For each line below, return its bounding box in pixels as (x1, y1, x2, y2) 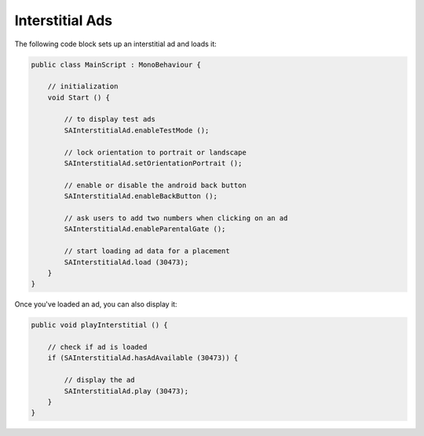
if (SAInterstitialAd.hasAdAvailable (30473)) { (47, 354, 239, 362)
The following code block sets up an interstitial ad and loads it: (14, 39, 217, 49)
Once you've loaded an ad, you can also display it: (14, 300, 177, 309)
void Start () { (47, 93, 110, 102)
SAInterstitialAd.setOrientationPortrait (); (64, 159, 243, 168)
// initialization (47, 82, 119, 91)
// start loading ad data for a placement (64, 247, 231, 256)
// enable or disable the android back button (64, 180, 247, 190)
